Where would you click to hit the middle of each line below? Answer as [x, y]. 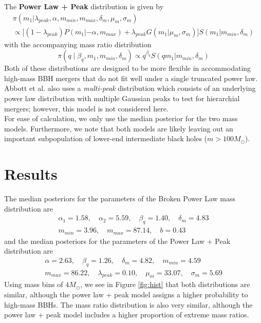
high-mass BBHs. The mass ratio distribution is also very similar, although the [128, 304]
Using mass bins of [34, 284]
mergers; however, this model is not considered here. [86, 108]
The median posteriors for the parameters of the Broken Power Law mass [120, 198]
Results [31, 174]
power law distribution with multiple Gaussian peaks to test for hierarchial [122, 98]
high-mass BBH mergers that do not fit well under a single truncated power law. [131, 78]
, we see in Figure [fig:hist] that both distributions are [165, 284]
